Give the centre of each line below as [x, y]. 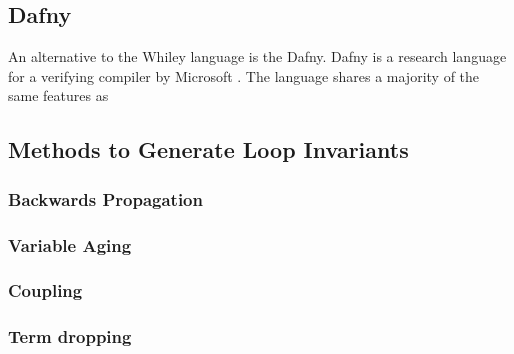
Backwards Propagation [105, 198]
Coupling [45, 290]
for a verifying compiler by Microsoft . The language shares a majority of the [244, 75]
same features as [58, 95]
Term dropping [70, 336]
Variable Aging [70, 244]
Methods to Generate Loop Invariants [208, 149]
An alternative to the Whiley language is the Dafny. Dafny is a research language [257, 56]
